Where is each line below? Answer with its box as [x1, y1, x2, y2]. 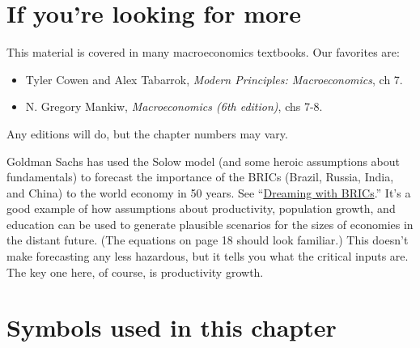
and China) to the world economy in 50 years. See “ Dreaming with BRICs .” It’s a [6, 184, 411, 201]
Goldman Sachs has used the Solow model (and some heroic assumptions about [6, 152, 400, 169]
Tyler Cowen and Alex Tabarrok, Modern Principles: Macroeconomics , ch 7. [25, 70, 403, 87]
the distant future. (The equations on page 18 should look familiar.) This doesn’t [6, 231, 409, 248]
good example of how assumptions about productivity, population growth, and [6, 200, 396, 217]
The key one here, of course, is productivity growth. [6, 263, 264, 280]
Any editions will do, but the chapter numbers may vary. [6, 125, 288, 142]
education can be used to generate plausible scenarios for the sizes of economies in [6, 215, 414, 232]
